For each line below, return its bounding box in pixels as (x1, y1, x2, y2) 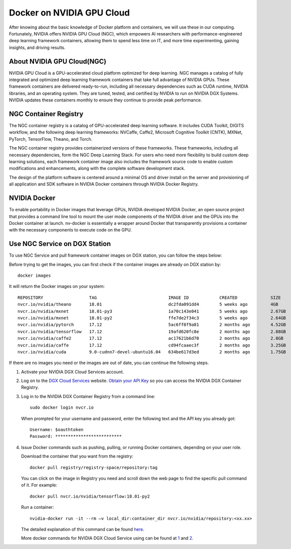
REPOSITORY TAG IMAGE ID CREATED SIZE (17, 295, 281, 300)
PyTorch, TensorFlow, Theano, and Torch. (9, 136, 93, 142)
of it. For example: (21, 482, 58, 488)
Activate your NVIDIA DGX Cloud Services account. (21, 369, 124, 375)
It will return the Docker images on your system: (9, 283, 105, 289)
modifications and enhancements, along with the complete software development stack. (9, 166, 185, 171)
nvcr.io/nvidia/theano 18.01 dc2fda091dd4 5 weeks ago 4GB (17, 301, 278, 307)
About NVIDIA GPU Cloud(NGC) (9, 57, 107, 66)
